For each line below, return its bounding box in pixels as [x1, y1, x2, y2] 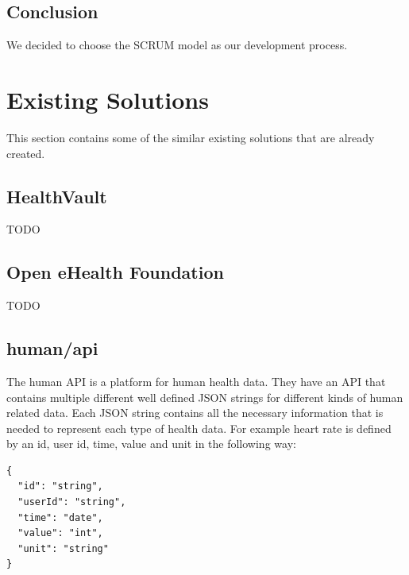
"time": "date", [17, 511, 103, 523]
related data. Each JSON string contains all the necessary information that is [6, 404, 384, 421]
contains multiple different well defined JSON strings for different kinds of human [6, 388, 403, 405]
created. [6, 145, 45, 161]
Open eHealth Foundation [6, 260, 224, 284]
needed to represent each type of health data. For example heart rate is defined [6, 419, 392, 436]
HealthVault [6, 183, 107, 208]
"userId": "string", [17, 496, 126, 508]
